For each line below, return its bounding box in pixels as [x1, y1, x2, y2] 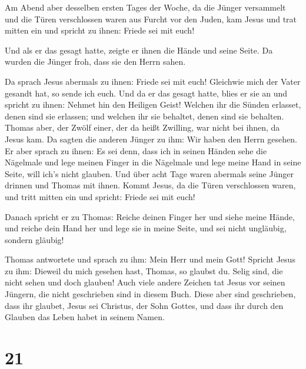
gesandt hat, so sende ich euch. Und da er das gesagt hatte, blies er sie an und [5, 87, 288, 99]
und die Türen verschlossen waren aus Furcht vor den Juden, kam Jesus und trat [5, 12, 297, 25]
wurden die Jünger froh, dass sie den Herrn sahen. [5, 55, 186, 68]
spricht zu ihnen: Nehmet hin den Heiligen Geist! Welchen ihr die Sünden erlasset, [5, 98, 301, 111]
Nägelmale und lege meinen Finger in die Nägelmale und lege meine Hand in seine [5, 156, 301, 168]
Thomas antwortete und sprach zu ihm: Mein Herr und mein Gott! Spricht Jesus [5, 253, 295, 265]
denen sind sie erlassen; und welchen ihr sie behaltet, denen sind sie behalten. [5, 109, 284, 122]
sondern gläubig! [5, 233, 64, 245]
